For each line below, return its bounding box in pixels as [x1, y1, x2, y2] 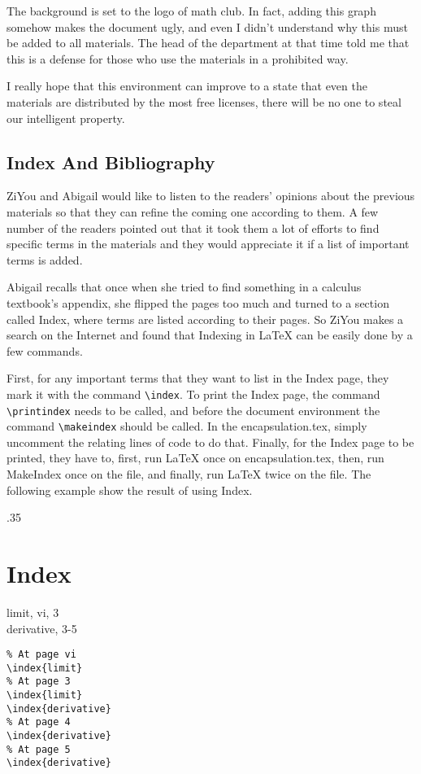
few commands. [7, 342, 83, 359]
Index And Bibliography [7, 149, 215, 174]
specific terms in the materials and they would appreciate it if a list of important [7, 235, 410, 252]
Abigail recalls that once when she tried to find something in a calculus [7, 278, 362, 295]
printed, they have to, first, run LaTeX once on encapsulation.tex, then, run [7, 449, 384, 466]
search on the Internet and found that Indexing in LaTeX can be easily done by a [7, 326, 413, 343]
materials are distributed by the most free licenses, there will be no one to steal [7, 93, 401, 110]
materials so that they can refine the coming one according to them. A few [7, 203, 379, 220]
